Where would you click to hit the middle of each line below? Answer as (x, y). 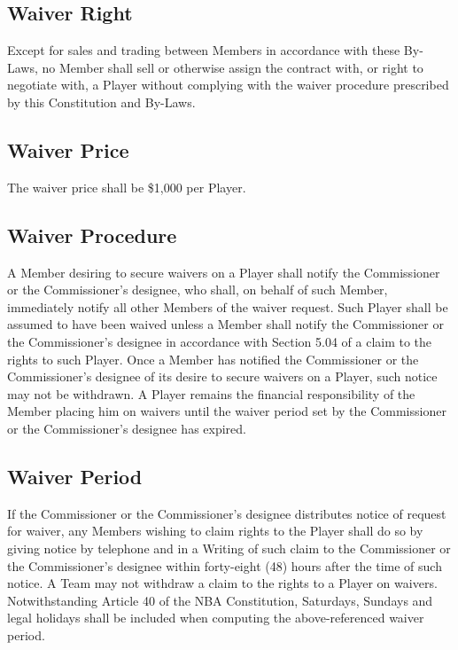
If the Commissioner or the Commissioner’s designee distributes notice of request (227, 513)
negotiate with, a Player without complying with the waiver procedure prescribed (228, 85)
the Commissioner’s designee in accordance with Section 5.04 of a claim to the (220, 341)
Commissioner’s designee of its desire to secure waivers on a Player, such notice (222, 376)
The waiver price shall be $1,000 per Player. (127, 187)
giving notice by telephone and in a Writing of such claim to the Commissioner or (229, 548)
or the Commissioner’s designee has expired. (127, 428)
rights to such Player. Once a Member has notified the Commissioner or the (213, 359)
